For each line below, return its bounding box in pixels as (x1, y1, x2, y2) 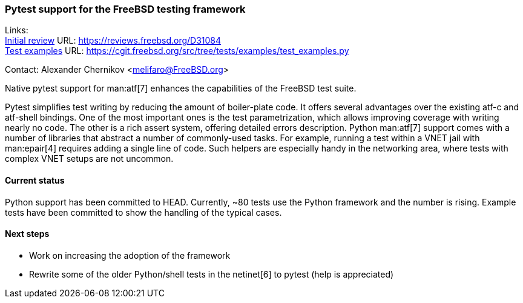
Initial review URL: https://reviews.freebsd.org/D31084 (5, 35, 222, 46)
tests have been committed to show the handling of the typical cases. (5, 207, 282, 218)
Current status (5, 175, 65, 185)
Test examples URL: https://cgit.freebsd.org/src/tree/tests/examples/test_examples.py (5, 45, 349, 56)
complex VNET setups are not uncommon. (5, 153, 174, 164)
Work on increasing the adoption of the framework (29, 250, 231, 261)
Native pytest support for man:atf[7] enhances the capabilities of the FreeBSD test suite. (5, 83, 357, 94)
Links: (5, 25, 28, 36)
